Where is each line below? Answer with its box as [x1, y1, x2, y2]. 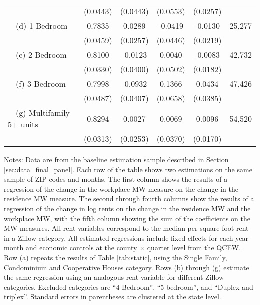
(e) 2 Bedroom [16, 49, 67, 60]
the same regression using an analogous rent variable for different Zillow [4, 272, 224, 282]
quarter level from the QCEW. [147, 242, 241, 253]
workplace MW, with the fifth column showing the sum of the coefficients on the [4, 213, 250, 223]
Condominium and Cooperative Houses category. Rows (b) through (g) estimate [4, 262, 249, 272]
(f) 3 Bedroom [16, 78, 66, 89]
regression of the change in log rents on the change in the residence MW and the [4, 203, 251, 213]
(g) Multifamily [16, 107, 70, 118]
